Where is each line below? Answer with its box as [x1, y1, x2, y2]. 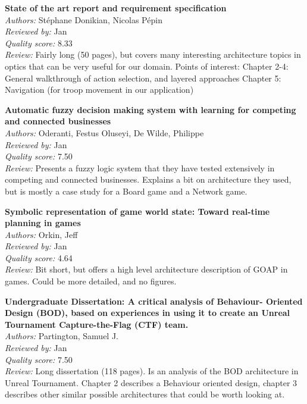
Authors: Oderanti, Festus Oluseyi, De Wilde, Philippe [5, 126, 204, 139]
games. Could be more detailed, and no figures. [5, 275, 177, 287]
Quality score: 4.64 [5, 251, 73, 264]
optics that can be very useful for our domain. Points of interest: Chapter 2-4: [5, 59, 289, 72]
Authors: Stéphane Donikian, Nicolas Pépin [5, 13, 162, 26]
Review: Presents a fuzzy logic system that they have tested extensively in [5, 161, 275, 174]
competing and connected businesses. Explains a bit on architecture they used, [5, 173, 292, 186]
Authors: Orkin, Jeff [5, 228, 78, 240]
